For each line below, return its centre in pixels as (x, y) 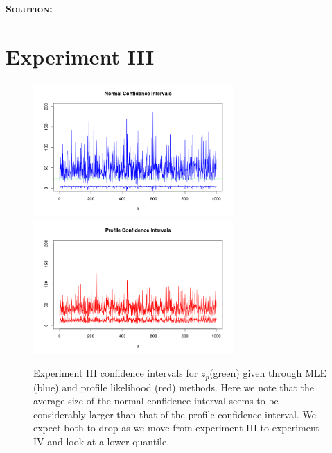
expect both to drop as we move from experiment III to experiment (176, 428)
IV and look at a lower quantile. (102, 441)
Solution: (29, 8)
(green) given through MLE (268, 373)
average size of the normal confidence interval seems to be (156, 401)
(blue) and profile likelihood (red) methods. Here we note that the (174, 387)
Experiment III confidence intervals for (116, 373)
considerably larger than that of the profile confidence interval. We (175, 414)
